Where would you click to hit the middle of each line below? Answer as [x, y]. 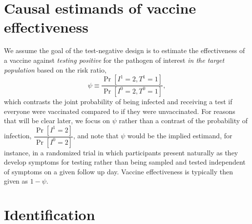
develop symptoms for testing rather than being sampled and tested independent [125, 162]
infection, [18, 136]
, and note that [96, 136]
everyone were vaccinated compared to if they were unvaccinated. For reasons [120, 111]
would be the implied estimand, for [180, 136]
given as [16, 181]
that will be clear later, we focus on [57, 121]
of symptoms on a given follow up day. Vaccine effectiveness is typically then [118, 171]
